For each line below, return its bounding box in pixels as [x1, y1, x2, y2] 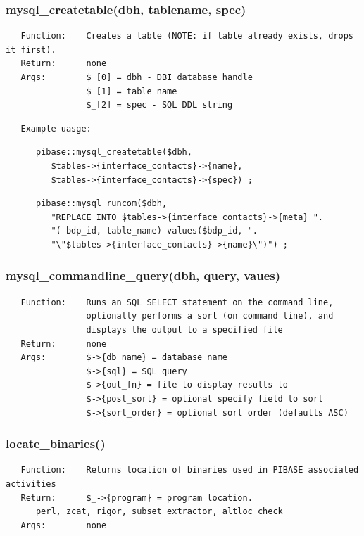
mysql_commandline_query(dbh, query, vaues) [6, 267, 281, 284]
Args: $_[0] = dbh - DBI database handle [20, 72, 253, 82]
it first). [6, 44, 56, 55]
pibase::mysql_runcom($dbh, [35, 198, 168, 209]
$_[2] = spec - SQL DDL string [86, 100, 233, 110]
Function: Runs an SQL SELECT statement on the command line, [20, 297, 334, 307]
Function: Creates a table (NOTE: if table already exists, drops [20, 31, 353, 42]
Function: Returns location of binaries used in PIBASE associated [20, 465, 359, 476]
